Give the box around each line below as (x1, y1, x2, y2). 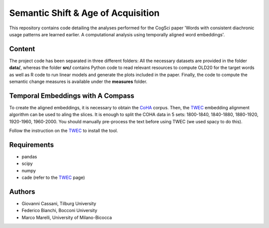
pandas (21, 154, 37, 159)
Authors (9, 187, 35, 196)
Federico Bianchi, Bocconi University (21, 208, 98, 214)
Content (9, 45, 35, 53)
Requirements (9, 141, 54, 149)
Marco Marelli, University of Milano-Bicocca (21, 214, 112, 221)
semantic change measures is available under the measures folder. (9, 78, 147, 84)
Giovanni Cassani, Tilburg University (21, 201, 97, 207)
